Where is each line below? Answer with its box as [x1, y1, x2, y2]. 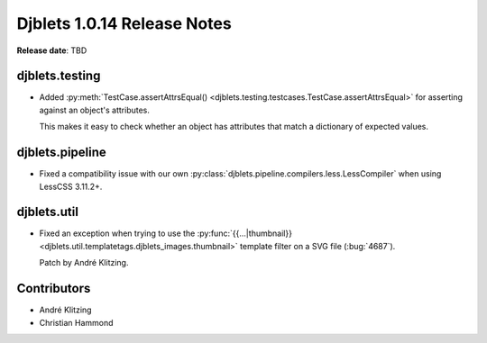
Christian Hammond [39, 317, 114, 328]
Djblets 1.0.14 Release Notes [16, 14, 232, 33]
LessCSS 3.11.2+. [39, 181, 103, 192]
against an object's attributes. [39, 104, 151, 115]
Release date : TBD [16, 45, 87, 56]
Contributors [16, 281, 91, 296]
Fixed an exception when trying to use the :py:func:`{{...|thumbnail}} [39, 228, 293, 239]
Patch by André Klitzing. [39, 257, 129, 268]
